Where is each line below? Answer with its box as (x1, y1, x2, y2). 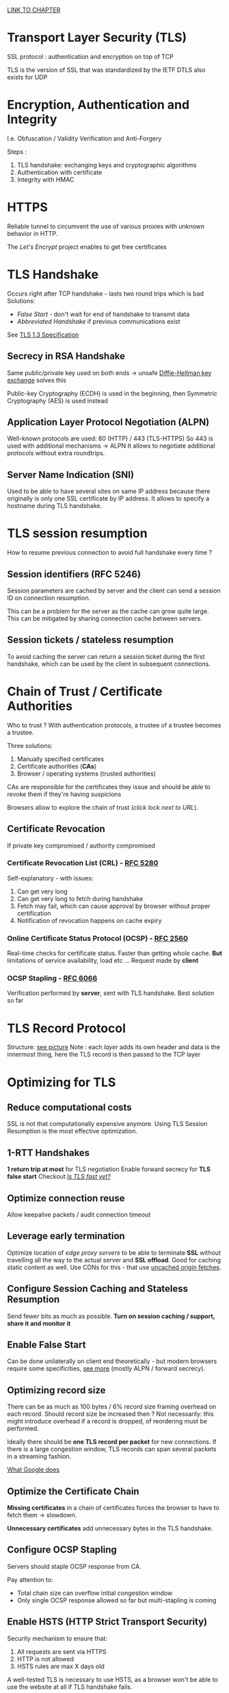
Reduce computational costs (7, 1101, 132, 1113)
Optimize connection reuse (7, 1192, 125, 1204)
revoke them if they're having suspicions (7, 790, 122, 798)
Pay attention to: (7, 1575, 53, 1583)
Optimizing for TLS (7, 1074, 116, 1090)
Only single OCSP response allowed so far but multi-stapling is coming (16, 1596, 217, 1604)
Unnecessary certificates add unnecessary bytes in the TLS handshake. (7, 1524, 213, 1533)
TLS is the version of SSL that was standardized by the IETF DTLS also (7, 65, 206, 74)
